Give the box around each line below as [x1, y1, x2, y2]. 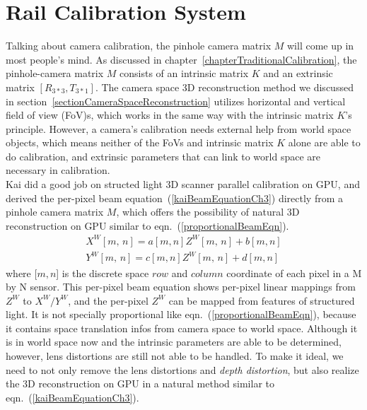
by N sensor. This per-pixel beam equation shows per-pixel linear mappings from [6, 279, 356, 294]
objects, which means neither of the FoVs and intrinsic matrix [6, 135, 274, 150]
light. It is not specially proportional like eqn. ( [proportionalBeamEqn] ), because [6, 307, 356, 322]
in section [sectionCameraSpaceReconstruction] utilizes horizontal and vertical [6, 93, 346, 108]
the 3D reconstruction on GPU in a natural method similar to [6, 376, 274, 391]
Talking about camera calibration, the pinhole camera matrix [6, 38, 272, 53]
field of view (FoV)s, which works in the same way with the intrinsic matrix [6, 107, 334, 122]
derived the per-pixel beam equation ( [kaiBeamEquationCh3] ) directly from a [6, 190, 344, 205]
